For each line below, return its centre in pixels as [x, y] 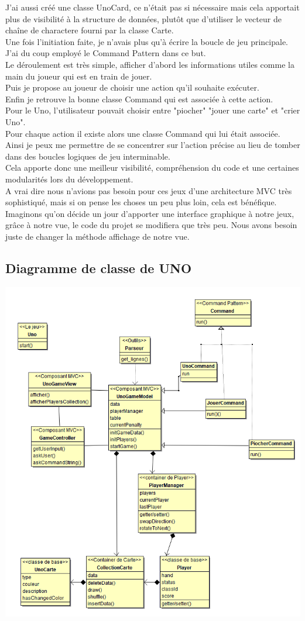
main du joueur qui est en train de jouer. [79, 76]
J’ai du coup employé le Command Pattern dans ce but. [106, 53]
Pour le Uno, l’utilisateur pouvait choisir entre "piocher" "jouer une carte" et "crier [153, 110]
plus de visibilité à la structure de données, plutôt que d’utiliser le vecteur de [143, 18]
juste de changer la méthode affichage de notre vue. [97, 236]
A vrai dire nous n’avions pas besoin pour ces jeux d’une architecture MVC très [149, 190]
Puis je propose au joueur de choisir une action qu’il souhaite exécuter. [132, 87]
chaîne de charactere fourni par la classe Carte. [90, 30]
